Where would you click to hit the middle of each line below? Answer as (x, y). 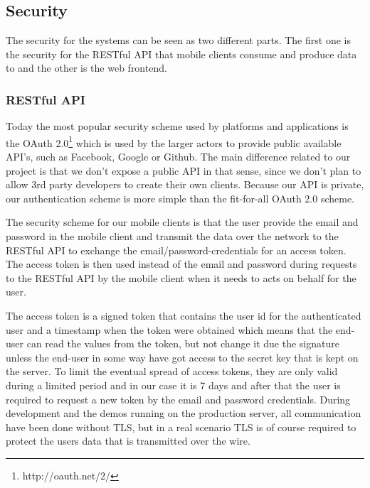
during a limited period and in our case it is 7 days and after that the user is (173, 385)
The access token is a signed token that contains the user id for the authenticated (184, 315)
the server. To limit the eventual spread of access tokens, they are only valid (172, 371)
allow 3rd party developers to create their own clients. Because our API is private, (185, 184)
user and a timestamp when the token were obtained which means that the (169, 329)
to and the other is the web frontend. (86, 68)
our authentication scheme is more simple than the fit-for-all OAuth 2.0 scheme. (180, 198)
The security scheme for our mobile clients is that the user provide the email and (182, 222)
